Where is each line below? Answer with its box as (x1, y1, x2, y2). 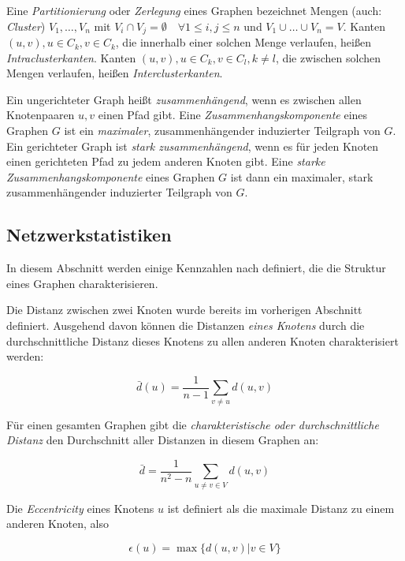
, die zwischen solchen (275, 49, 381, 65)
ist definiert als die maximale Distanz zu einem (167, 499, 395, 516)
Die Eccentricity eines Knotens (6, 499, 154, 516)
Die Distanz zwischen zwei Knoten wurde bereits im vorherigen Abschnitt (6, 301, 362, 318)
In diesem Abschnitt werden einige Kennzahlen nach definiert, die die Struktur (6, 260, 386, 276)
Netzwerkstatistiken (6, 223, 172, 247)
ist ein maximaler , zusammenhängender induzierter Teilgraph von (64, 122, 381, 139)
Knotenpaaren (6, 107, 75, 123)
